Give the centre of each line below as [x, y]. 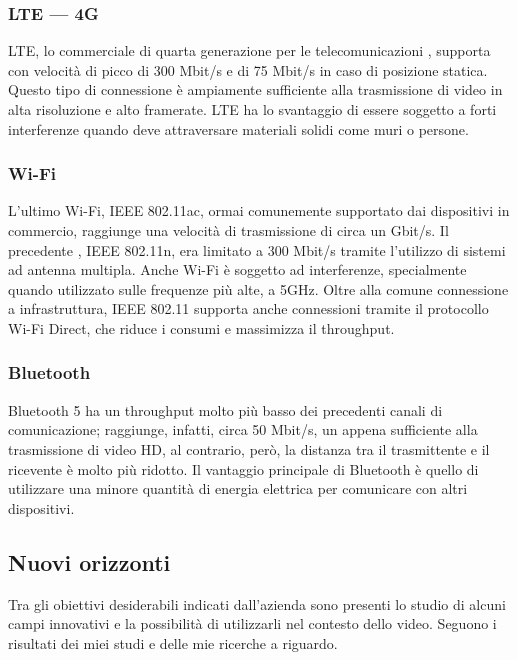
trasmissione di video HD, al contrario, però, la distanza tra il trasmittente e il [249, 448]
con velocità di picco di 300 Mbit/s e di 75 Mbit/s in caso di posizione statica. [248, 69]
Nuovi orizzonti [89, 561]
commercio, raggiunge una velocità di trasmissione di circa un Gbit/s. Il [228, 230]
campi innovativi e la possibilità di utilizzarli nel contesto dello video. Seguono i [252, 623]
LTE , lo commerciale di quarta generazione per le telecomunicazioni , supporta [249, 50]
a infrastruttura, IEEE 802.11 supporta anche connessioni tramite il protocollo [248, 308]
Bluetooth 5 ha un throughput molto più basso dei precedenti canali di [225, 409]
